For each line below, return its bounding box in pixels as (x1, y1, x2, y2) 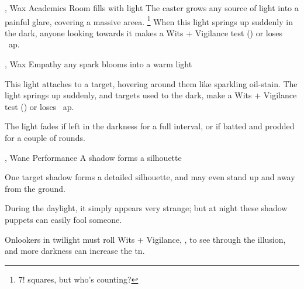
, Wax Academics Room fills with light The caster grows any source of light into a (5, 2, 299, 13)
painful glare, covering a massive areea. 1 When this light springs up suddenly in (5, 13, 293, 27)
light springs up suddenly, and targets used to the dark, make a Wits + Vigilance (5, 89, 297, 101)
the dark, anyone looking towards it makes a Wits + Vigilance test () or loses (5, 26, 282, 39)
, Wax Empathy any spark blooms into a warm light (5, 58, 192, 70)
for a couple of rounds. (5, 132, 85, 143)
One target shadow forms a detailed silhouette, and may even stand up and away (5, 171, 295, 183)
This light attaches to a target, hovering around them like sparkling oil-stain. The (5, 77, 298, 90)
